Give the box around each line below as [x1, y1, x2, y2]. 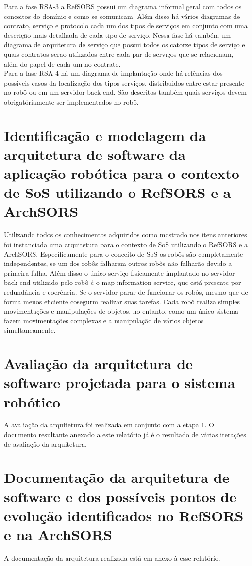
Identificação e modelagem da [4, 125, 206, 145]
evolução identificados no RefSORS [4, 505, 244, 525]
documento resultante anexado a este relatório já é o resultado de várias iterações [4, 429, 246, 440]
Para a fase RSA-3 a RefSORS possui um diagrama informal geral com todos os [4, 1, 242, 11]
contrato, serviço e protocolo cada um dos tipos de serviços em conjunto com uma [4, 20, 248, 31]
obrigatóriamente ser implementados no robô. [4, 96, 139, 106]
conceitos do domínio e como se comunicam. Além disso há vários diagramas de [4, 11, 240, 21]
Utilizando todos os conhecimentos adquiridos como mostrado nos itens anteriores [4, 230, 247, 240]
